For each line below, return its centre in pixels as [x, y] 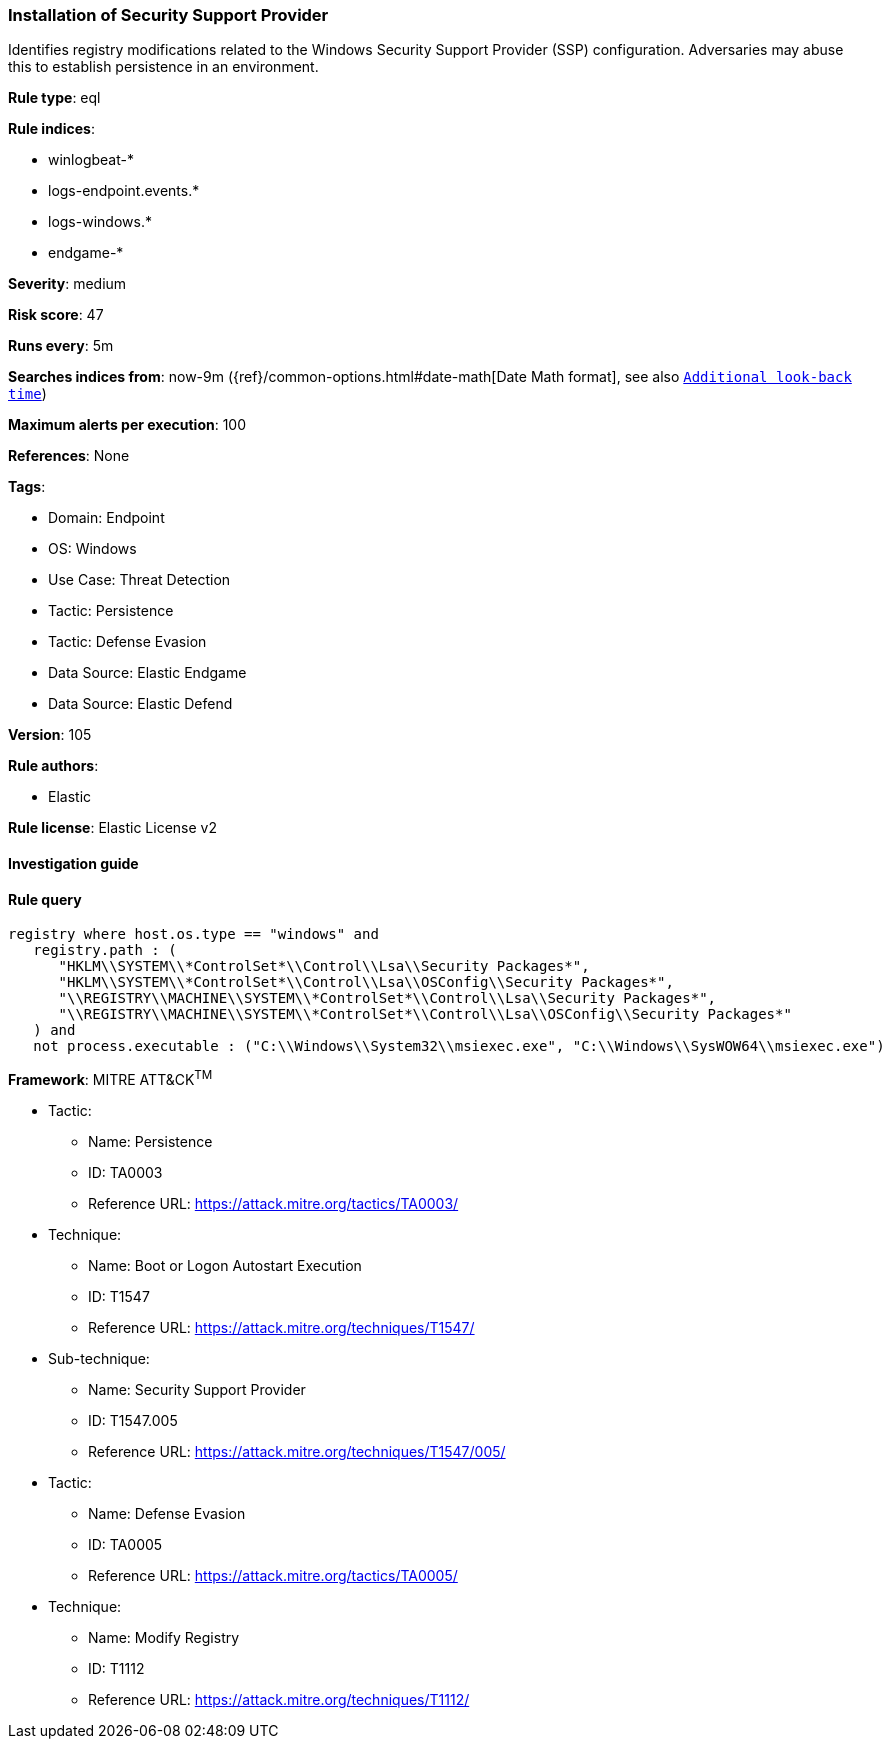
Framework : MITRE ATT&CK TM [110, 1078]
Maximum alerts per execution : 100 [127, 425]
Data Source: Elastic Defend [140, 704]
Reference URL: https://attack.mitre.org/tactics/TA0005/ [273, 1575]
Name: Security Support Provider [197, 1389]
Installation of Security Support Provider [168, 15]
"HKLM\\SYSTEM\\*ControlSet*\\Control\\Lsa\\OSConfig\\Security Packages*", [366, 982]
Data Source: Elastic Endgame [147, 673]
